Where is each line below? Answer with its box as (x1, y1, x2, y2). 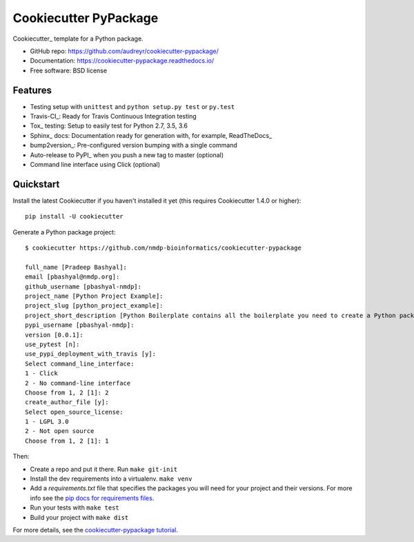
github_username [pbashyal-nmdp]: (25, 283, 141, 290)
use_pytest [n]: (25, 340, 80, 348)
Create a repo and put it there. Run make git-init (30, 465, 178, 473)
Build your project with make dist (30, 513, 129, 521)
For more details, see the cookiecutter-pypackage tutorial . (12, 525, 179, 534)
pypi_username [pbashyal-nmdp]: (25, 321, 135, 329)
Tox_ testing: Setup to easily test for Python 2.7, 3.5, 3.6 (30, 121, 188, 130)
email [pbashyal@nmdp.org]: (25, 273, 120, 281)
